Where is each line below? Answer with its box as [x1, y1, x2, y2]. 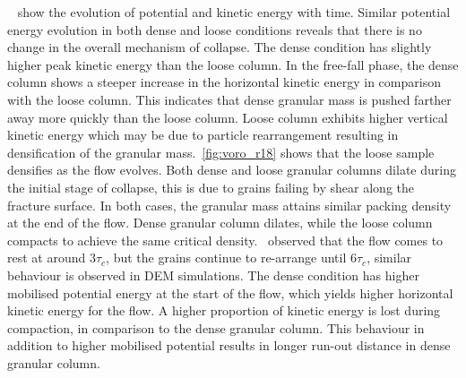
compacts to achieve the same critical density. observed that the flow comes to [7, 230, 444, 249]
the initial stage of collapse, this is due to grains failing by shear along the [7, 177, 414, 196]
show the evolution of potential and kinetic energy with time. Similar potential [17, 3, 451, 21]
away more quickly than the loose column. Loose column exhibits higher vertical [7, 107, 448, 126]
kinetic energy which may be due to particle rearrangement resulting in [7, 125, 399, 144]
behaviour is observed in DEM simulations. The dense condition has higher [7, 265, 419, 284]
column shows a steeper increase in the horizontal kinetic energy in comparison [7, 73, 441, 91]
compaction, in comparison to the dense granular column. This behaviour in [7, 318, 425, 337]
